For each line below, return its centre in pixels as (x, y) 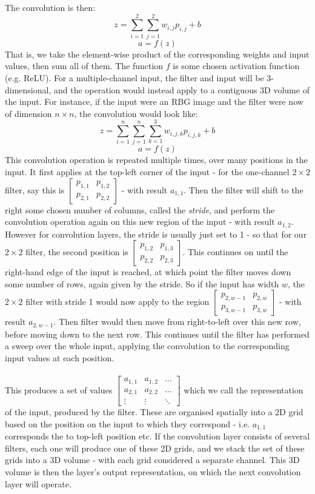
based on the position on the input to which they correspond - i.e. (127, 423)
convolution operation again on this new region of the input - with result (140, 222)
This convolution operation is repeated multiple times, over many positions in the (156, 160)
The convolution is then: (50, 7)
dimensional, (28, 89)
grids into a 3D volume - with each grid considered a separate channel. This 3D (152, 460)
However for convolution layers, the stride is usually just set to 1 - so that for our (156, 234)
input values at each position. (60, 358)
